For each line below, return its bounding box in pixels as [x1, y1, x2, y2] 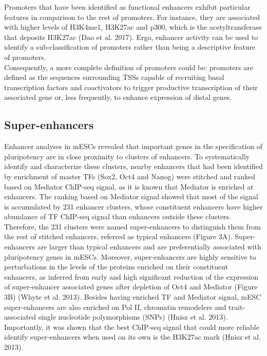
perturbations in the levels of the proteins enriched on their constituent [4, 261, 228, 272]
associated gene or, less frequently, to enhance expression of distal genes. [4, 92, 232, 102]
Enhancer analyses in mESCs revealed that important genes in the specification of [4, 141, 262, 152]
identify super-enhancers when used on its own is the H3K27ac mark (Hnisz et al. [4, 331, 261, 342]
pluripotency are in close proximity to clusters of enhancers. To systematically [4, 151, 250, 161]
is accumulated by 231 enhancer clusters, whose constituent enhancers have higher [4, 201, 263, 212]
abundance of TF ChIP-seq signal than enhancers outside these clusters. [4, 211, 231, 222]
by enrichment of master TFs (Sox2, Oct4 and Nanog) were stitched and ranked [4, 171, 256, 181]
